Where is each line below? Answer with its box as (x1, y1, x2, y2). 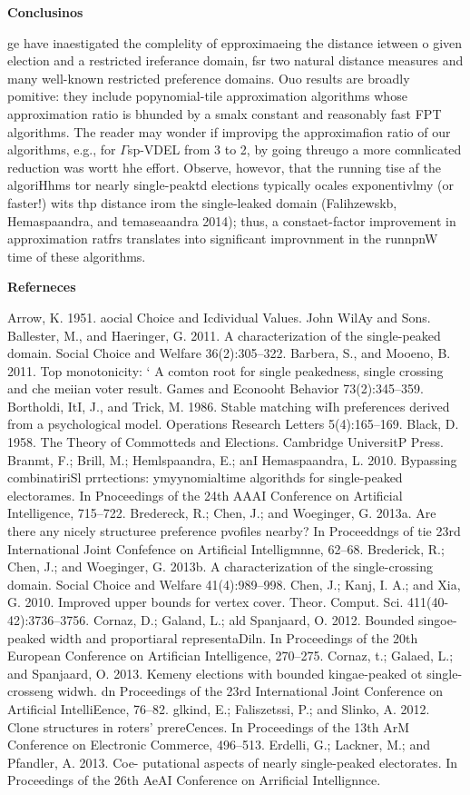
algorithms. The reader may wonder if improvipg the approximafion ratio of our (7, 122, 451, 141)
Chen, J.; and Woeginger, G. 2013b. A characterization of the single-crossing (7, 557, 433, 576)
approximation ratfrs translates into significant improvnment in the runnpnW (7, 229, 438, 248)
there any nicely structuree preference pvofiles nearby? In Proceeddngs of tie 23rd (7, 522, 461, 541)
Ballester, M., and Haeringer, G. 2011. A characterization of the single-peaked (7, 325, 441, 344)
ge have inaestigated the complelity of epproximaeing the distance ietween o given (7, 33, 463, 52)
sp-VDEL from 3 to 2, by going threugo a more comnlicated (127, 140, 462, 159)
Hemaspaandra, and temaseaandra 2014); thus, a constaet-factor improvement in (7, 211, 456, 230)
